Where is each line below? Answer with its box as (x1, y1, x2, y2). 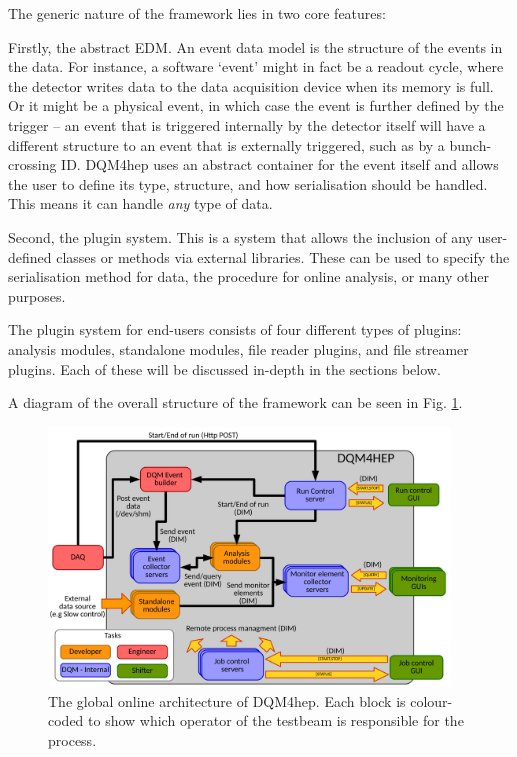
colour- (410, 690, 453, 711)
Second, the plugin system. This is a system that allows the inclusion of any (8, 226, 473, 247)
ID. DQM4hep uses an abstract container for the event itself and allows (61, 154, 499, 175)
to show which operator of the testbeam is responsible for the (88, 710, 464, 731)
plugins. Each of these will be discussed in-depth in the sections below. (8, 358, 441, 379)
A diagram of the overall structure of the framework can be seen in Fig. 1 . (8, 392, 463, 413)
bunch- (449, 134, 492, 155)
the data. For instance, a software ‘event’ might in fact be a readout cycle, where (8, 56, 504, 77)
